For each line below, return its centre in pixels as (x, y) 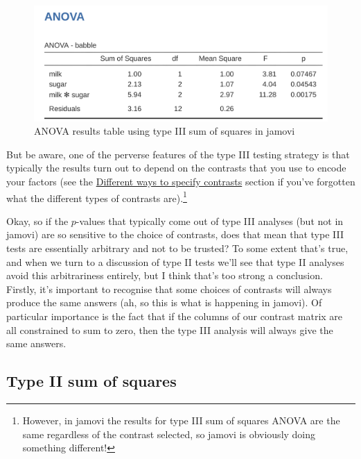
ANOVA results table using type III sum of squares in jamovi (165, 131)
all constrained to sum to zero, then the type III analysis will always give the (170, 329)
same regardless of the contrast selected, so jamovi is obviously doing (169, 434)
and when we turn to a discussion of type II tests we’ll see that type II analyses (175, 261)
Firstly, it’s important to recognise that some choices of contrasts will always (169, 289)
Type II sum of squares (91, 381)
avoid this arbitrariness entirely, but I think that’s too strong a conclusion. (165, 275)
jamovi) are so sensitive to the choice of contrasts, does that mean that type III (175, 234)
